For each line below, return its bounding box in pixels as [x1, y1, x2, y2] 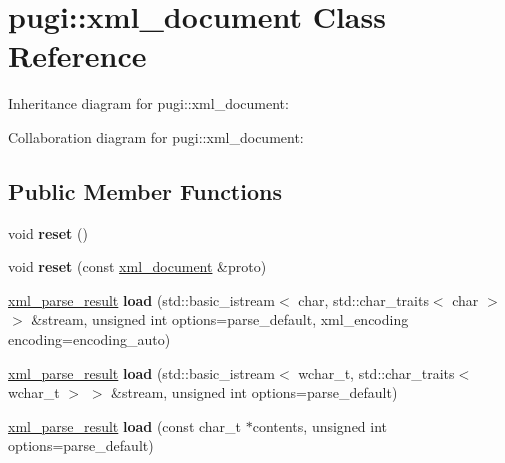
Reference [8, 35, 147, 76]
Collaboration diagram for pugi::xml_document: [8, 126, 304, 147]
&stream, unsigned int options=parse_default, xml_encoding [31, 309, 409, 330]
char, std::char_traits [298, 289, 429, 310]
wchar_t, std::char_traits [298, 362, 455, 383]
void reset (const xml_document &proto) [8, 256, 267, 277]
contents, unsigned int [252, 415, 388, 436]
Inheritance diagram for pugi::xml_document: [8, 93, 289, 114]
